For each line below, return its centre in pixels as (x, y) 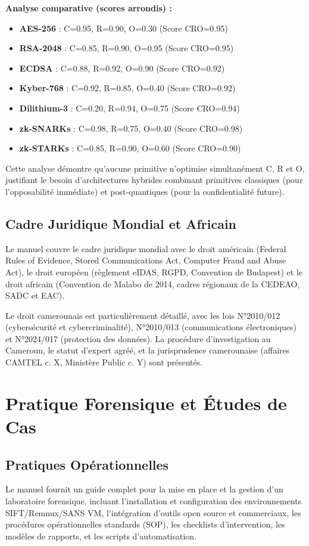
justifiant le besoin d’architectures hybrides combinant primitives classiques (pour (154, 180)
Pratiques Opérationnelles (87, 464)
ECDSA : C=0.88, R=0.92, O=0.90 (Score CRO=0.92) (122, 68)
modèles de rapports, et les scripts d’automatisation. (101, 536)
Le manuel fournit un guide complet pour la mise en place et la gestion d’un (144, 489)
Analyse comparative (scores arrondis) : (89, 8)
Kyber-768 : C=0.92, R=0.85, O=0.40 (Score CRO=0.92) (127, 88)
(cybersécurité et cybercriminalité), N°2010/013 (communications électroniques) (151, 327)
